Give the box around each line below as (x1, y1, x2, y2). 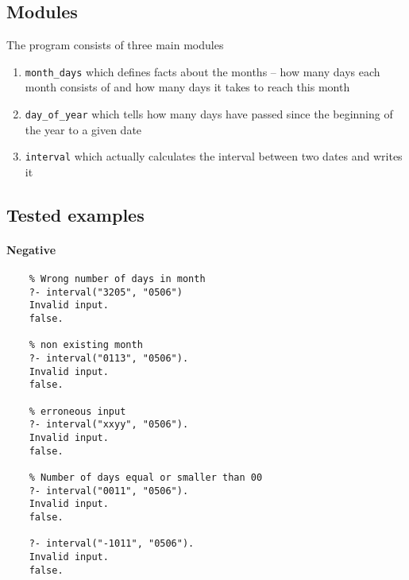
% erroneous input (29, 405, 126, 417)
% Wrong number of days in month (29, 273, 206, 285)
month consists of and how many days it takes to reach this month (25, 79, 350, 95)
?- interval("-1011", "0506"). (29, 538, 195, 550)
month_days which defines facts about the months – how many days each (25, 63, 380, 79)
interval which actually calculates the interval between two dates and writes (25, 148, 403, 164)
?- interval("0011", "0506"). (29, 485, 189, 497)
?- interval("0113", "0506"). (29, 353, 189, 365)
